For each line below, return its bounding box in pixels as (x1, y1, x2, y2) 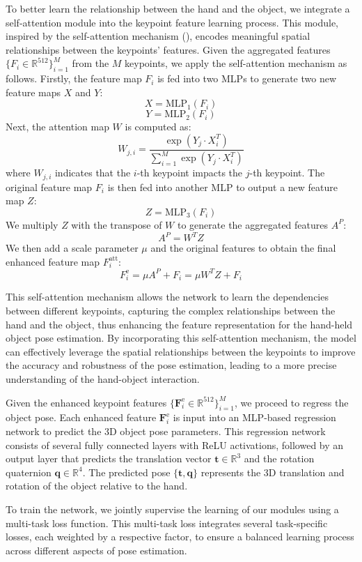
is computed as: (125, 119, 191, 134)
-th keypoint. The (249, 165, 325, 180)
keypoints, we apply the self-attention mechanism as (125, 56, 347, 70)
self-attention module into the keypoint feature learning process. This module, (6, 15, 339, 29)
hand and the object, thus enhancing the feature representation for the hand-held (6, 317, 353, 331)
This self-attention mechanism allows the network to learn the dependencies (6, 289, 329, 304)
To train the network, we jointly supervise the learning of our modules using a (6, 502, 339, 516)
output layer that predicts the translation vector (6, 451, 212, 466)
